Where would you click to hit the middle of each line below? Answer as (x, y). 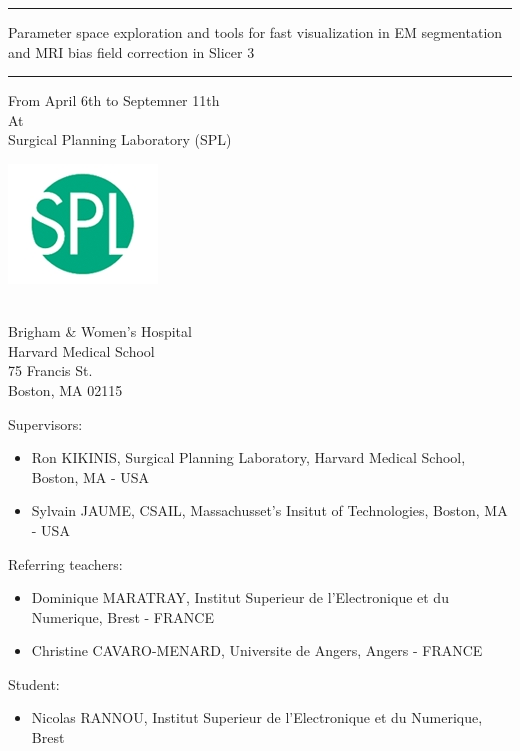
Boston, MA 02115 (65, 389)
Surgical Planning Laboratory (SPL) (120, 139)
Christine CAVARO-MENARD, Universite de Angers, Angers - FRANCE (257, 650)
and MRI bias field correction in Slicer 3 (131, 51)
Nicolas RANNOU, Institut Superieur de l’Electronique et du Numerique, (257, 717)
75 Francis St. (50, 370)
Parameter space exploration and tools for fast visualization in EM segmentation (255, 32)
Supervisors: (45, 423)
